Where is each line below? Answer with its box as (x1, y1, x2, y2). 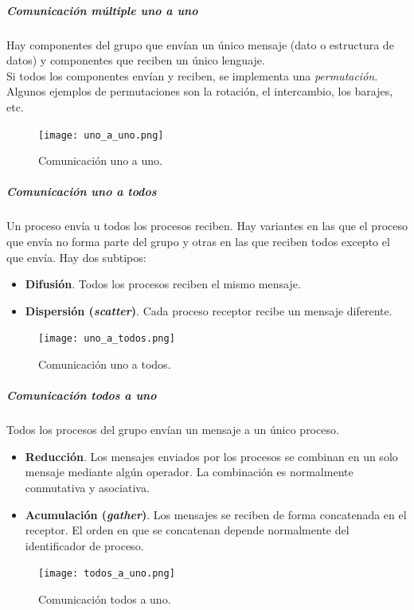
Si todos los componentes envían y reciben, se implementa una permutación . (6, 67, 378, 84)
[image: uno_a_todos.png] (38, 333, 175, 345)
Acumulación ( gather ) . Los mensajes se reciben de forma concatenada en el (25, 506, 407, 522)
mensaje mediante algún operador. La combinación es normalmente (25, 463, 353, 480)
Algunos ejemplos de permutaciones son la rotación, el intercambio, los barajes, (6, 83, 393, 100)
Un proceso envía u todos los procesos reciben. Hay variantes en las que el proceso (6, 217, 408, 234)
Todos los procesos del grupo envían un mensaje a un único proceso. (6, 421, 339, 438)
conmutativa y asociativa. (25, 479, 150, 495)
